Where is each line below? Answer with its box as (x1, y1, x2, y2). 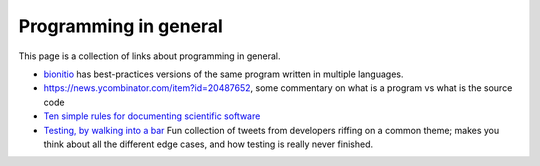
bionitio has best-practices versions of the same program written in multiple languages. (43, 68, 404, 80)
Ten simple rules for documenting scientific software (43, 110, 261, 122)
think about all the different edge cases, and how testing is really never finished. (43, 138, 374, 150)
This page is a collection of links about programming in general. (18, 50, 281, 62)
